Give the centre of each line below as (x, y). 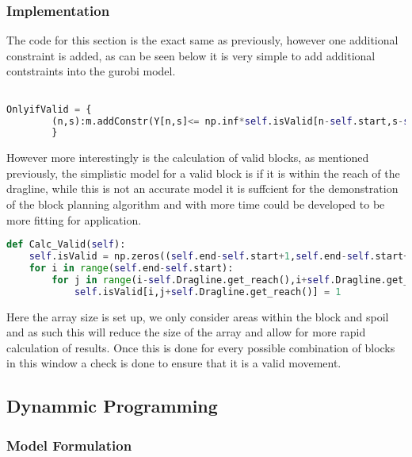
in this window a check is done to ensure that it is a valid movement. (174, 363)
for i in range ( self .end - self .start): (131, 268)
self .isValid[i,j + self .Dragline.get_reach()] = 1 (208, 292)
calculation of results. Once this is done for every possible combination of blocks (201, 347)
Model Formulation (69, 445)
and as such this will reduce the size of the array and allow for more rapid (186, 332)
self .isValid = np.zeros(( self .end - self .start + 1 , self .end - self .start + (219, 257)
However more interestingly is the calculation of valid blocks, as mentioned (188, 157)
